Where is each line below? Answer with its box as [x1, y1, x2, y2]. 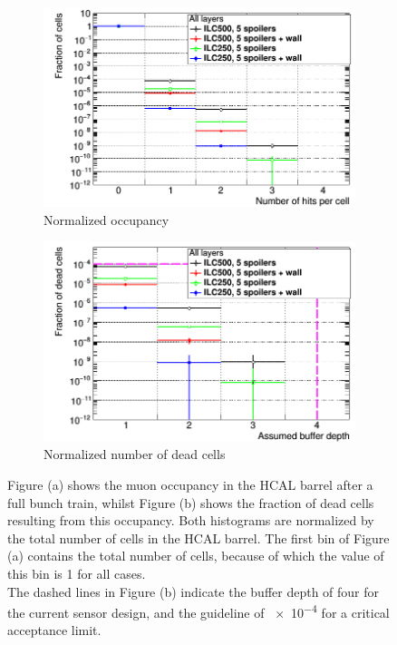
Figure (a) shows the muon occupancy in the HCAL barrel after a [7, 474, 373, 494]
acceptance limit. [7, 621, 102, 640]
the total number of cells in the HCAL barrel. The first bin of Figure [7, 528, 390, 547]
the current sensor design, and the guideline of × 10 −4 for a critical [7, 601, 390, 621]
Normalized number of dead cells [44, 445, 226, 464]
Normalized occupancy [44, 210, 169, 229]
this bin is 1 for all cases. [7, 563, 146, 582]
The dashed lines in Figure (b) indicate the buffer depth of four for [7, 581, 380, 601]
